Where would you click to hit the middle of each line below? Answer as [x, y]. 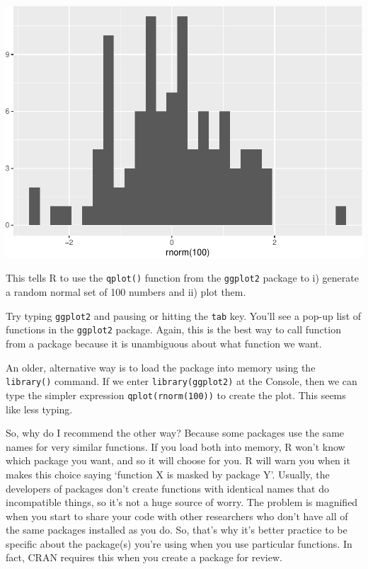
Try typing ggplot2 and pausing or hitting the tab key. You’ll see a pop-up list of [184, 315]
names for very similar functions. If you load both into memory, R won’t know [176, 446]
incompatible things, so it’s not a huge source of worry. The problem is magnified [182, 502]
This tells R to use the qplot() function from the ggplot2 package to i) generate [182, 278]
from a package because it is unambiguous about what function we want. [164, 344]
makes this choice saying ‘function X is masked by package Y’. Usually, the [168, 474]
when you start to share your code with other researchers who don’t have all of [177, 516]
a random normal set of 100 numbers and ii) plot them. [126, 292]
